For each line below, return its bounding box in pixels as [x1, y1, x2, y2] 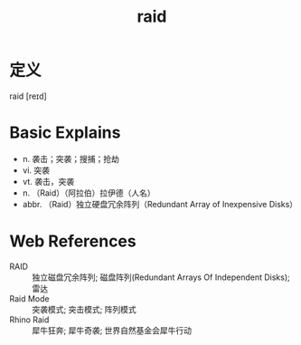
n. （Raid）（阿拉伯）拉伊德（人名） [22, 187, 155, 198]
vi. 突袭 [22, 165, 51, 176]
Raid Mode [9, 292, 50, 304]
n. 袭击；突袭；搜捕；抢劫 [22, 153, 120, 164]
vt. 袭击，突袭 [22, 176, 75, 187]
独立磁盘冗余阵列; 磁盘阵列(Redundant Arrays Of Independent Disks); [32, 272, 291, 283]
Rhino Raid [9, 314, 50, 325]
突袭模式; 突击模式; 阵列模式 [32, 303, 137, 314]
